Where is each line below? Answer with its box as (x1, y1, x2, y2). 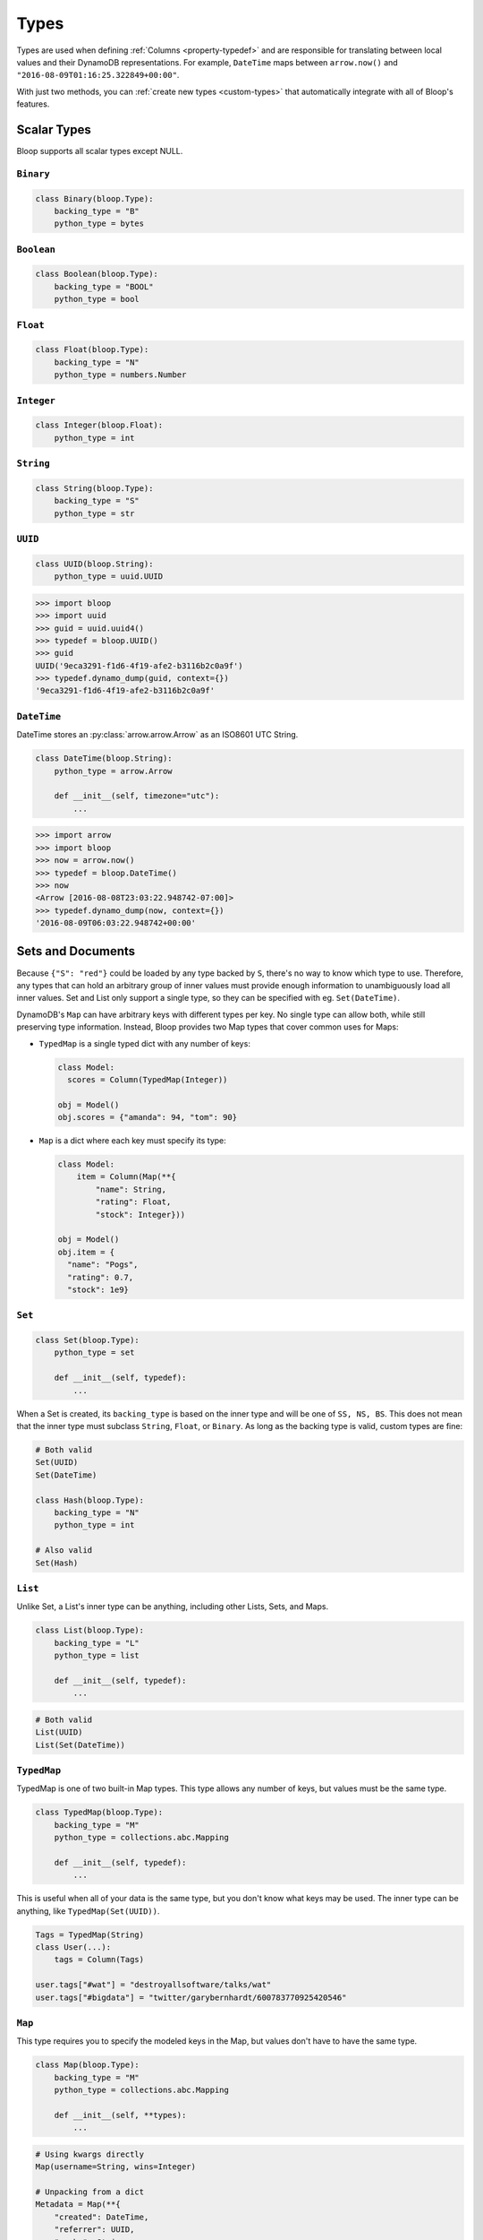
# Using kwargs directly (35, 2149, 145, 2159)
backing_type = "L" (54, 1638, 140, 1648)
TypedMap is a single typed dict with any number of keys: (38, 1038, 250, 1048)
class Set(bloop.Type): (35, 1335, 140, 1346)
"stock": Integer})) (95, 1210, 186, 1219)
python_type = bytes (54, 219, 145, 228)
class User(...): (35, 1942, 112, 1952)
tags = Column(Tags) (54, 1954, 145, 1965)
